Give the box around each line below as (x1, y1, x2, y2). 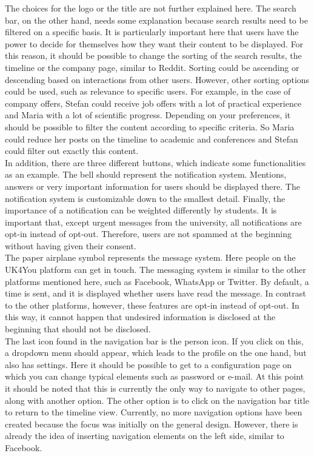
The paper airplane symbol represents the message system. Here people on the (5, 251, 296, 264)
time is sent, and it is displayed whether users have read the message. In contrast (5, 287, 306, 300)
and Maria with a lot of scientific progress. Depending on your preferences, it (5, 109, 291, 121)
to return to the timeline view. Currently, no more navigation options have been (5, 406, 302, 418)
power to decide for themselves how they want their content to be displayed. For (5, 37, 304, 50)
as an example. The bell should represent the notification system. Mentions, (5, 168, 287, 181)
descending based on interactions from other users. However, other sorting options (5, 73, 310, 85)
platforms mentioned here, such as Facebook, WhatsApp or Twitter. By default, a (5, 275, 309, 287)
